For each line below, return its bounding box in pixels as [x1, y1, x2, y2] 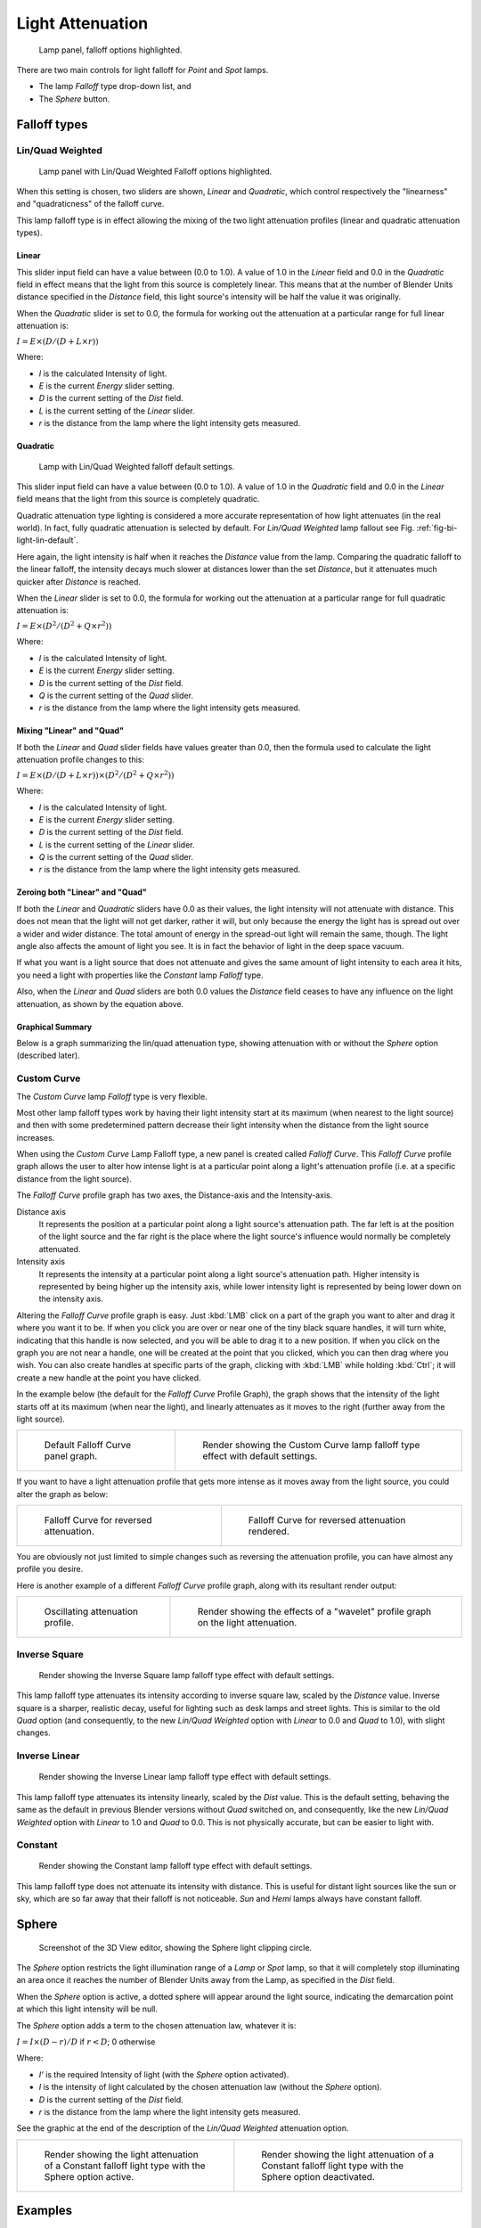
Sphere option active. [44, 2170, 135, 2183]
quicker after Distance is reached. [16, 576, 142, 587]
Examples [16, 2203, 73, 2218]
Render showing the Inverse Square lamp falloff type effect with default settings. [38, 1669, 335, 1680]
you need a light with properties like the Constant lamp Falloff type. [16, 970, 264, 980]
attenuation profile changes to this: [16, 754, 145, 766]
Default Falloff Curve [44, 1439, 132, 1452]
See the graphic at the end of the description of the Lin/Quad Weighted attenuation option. [16, 2123, 349, 2134]
